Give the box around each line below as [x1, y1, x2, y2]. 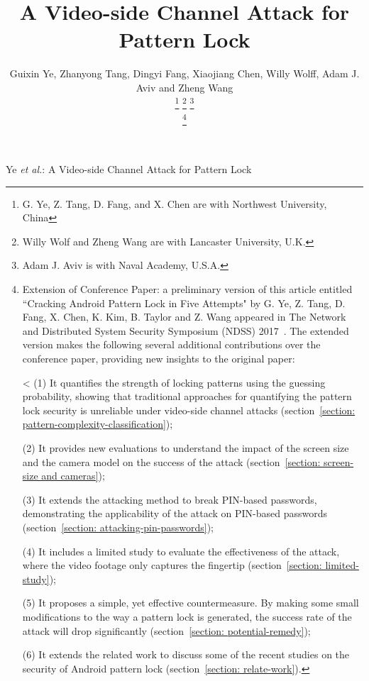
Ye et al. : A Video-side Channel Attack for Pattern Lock [6, 162, 252, 177]
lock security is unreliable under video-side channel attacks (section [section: [22, 402, 356, 417]
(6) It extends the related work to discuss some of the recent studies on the [22, 647, 350, 662]
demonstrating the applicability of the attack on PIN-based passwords [22, 506, 328, 521]
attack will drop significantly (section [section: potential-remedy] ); [22, 623, 311, 638]
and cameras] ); [41, 468, 105, 483]
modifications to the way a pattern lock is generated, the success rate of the [22, 609, 352, 624]
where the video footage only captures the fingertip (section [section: [22, 558, 322, 572]
